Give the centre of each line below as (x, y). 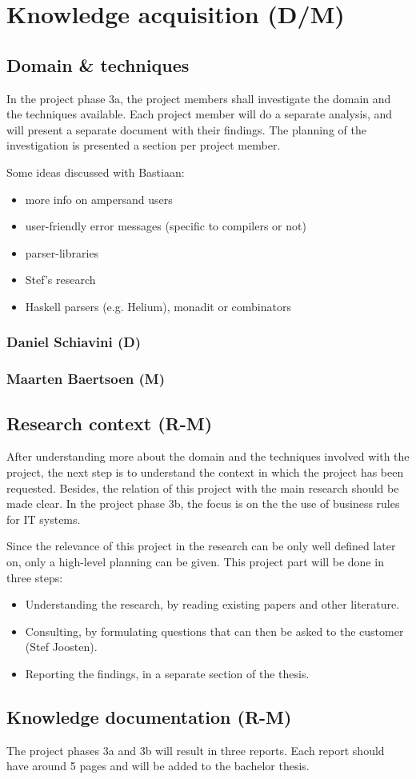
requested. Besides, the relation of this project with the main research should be (203, 487)
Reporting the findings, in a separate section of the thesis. (167, 673)
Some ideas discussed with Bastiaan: (96, 172)
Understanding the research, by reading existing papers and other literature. (212, 604)
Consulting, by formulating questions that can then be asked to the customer (214, 631)
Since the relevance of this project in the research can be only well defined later (201, 546)
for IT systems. (44, 519)
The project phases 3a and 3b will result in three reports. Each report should (196, 750)
